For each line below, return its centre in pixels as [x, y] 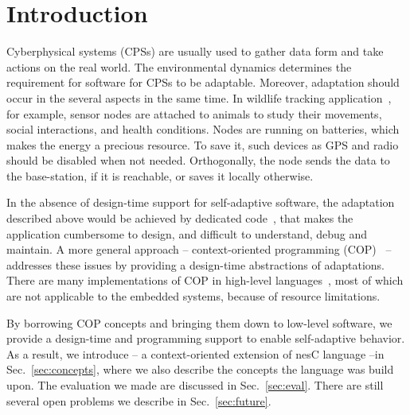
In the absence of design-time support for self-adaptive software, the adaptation [201, 202]
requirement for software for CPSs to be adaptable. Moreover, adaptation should [203, 82]
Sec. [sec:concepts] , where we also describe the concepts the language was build [200, 369]
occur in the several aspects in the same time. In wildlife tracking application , [199, 97]
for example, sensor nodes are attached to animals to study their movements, [194, 113]
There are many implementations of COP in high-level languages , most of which [205, 280]
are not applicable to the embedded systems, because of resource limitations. [193, 296]
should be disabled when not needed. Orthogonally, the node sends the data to [198, 160]
